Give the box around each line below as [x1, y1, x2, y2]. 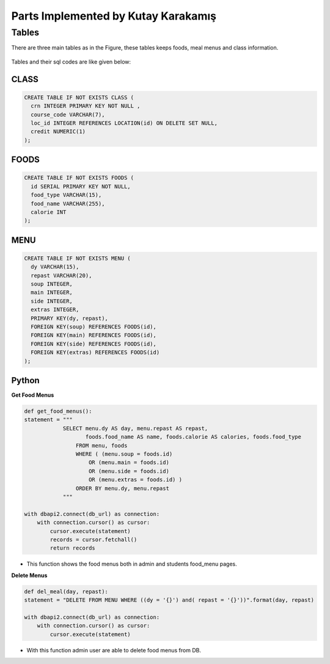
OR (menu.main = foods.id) [89, 459, 169, 466]
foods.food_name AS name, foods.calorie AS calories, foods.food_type [85, 433, 302, 440]
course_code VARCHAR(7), [31, 111, 105, 118]
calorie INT [31, 208, 67, 215]
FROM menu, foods [75, 442, 128, 449]
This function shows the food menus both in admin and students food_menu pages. [26, 560, 238, 568]
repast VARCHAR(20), [31, 272, 92, 279]
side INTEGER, [31, 297, 73, 304]
